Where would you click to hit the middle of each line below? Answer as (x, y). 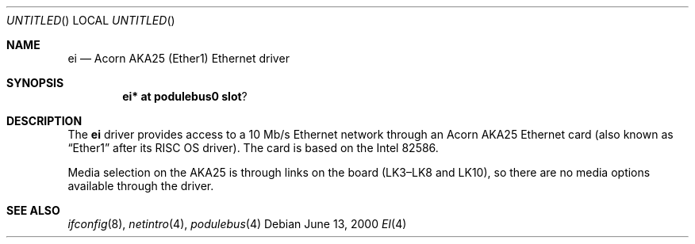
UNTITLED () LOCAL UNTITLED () (91, 20)
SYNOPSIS (35, 83)
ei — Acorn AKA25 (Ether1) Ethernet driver (179, 58)
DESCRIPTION (44, 121)
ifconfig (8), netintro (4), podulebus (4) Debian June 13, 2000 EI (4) (237, 224)
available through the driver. (141, 186)
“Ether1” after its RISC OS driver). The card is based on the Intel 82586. (253, 148)
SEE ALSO (33, 210)
